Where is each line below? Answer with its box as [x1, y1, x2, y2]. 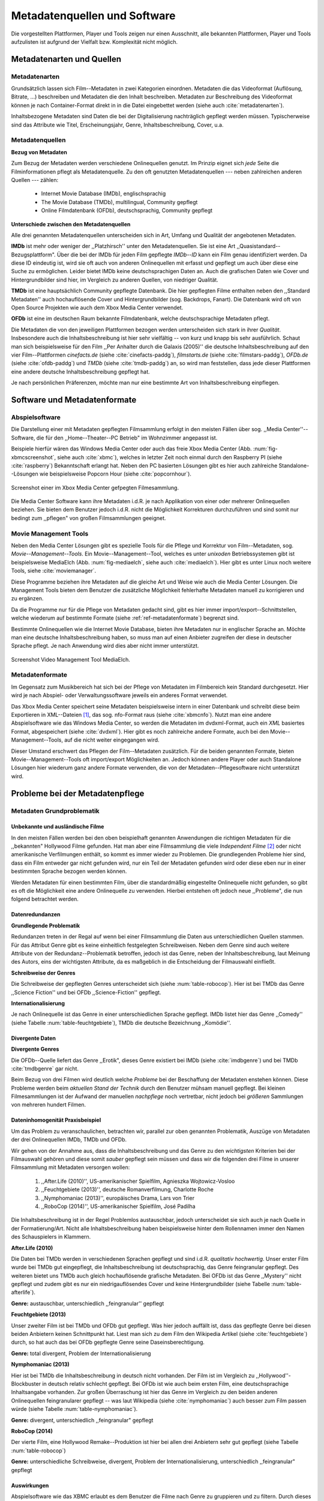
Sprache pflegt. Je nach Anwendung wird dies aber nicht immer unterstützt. [11, 642, 199, 650]
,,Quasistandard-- [236, 243, 281, 250]
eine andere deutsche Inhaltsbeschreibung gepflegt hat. [11, 368, 150, 375]
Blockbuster [11, 1380, 41, 1387]
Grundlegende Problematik [11, 922, 80, 929]
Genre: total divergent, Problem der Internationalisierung [11, 1350, 151, 1357]
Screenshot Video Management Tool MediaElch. [11, 656, 130, 663]
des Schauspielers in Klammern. [11, 1233, 91, 1240]
